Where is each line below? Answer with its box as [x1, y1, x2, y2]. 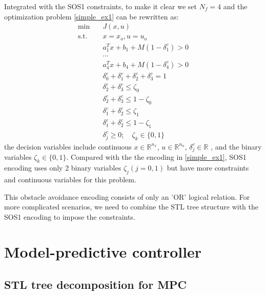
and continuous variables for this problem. [4, 174, 136, 184]
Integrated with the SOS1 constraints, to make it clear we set [4, 1, 197, 11]
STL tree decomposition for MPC [4, 277, 187, 292]
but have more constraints [167, 162, 249, 173]
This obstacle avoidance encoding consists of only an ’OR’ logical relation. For [4, 191, 250, 202]
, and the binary [211, 141, 262, 152]
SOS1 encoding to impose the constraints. [4, 211, 135, 222]
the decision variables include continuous [4, 141, 132, 152]
